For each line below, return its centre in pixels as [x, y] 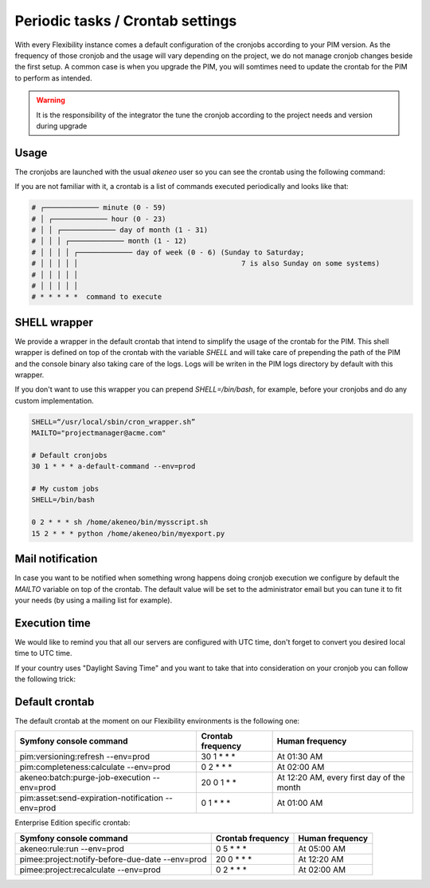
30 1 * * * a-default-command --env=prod [113, 466]
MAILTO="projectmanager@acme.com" [99, 433]
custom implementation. [55, 401]
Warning [51, 101]
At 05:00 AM [322, 848]
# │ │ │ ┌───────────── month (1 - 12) [109, 241]
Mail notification [56, 559]
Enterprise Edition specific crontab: [72, 823]
